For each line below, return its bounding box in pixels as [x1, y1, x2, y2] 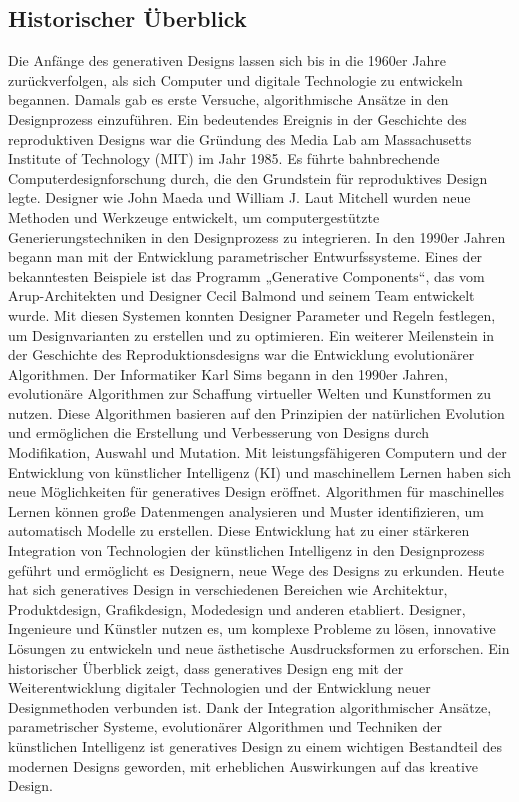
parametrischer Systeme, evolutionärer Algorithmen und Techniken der [8, 716, 443, 737]
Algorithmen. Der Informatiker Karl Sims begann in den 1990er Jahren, [8, 363, 448, 384]
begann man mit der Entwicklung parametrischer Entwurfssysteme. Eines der [8, 246, 483, 267]
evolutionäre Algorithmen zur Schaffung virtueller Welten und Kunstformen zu [8, 383, 491, 404]
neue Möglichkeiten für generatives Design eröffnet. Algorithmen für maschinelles [8, 481, 505, 502]
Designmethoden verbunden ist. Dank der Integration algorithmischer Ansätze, [8, 696, 492, 717]
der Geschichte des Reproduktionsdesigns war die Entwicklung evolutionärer [8, 344, 475, 365]
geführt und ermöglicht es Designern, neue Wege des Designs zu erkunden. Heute [8, 559, 504, 580]
